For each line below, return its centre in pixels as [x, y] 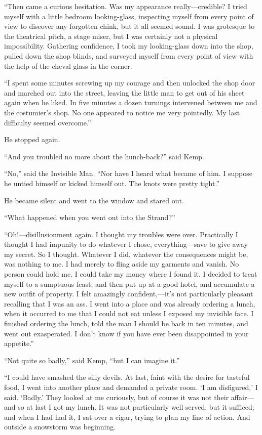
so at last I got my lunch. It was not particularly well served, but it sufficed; [136, 407]
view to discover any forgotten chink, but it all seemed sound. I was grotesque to [129, 26]
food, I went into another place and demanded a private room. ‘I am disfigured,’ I [131, 387]
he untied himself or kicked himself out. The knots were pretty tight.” [112, 183]
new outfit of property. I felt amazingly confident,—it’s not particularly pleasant [129, 294]
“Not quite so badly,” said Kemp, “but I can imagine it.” [92, 360]
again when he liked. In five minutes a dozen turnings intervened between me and [131, 102]
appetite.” [19, 343]
